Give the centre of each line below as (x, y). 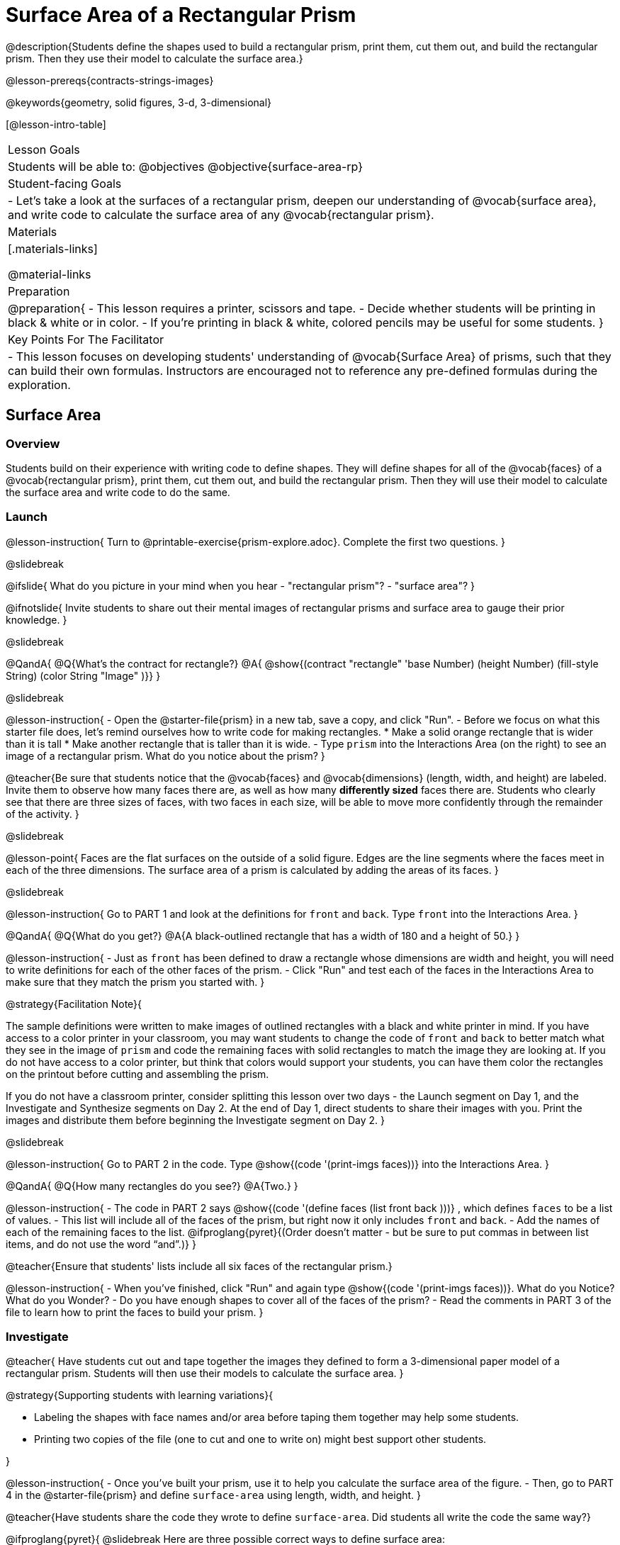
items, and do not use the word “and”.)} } (101, 1244)
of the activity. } (43, 814)
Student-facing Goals (65, 183)
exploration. (39, 384)
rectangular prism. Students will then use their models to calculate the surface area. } (205, 1373)
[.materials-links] (53, 248)
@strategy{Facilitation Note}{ (74, 1004)
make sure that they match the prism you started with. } (135, 982)
